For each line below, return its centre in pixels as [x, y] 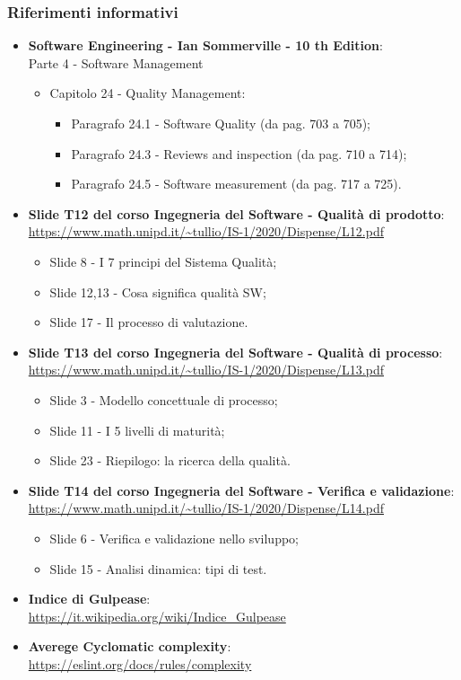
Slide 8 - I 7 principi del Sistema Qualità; [163, 261]
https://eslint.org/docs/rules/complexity [140, 663]
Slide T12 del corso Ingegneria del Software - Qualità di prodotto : [236, 213]
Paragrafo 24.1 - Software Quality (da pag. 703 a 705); [221, 123]
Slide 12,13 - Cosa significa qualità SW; [158, 291]
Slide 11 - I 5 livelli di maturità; [137, 430]
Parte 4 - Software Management [116, 62]
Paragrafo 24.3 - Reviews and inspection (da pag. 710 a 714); [239, 153]
